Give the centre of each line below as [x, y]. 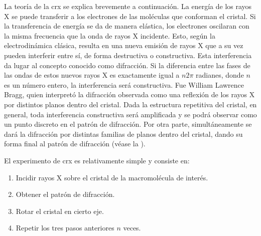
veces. [132, 228]
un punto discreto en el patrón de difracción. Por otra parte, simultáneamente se [128, 124]
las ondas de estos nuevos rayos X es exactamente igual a [92, 75]
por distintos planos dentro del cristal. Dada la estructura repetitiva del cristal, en [130, 104]
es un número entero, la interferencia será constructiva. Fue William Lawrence [124, 84]
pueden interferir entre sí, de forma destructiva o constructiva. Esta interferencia [128, 55]
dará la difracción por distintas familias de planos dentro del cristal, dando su [123, 134]
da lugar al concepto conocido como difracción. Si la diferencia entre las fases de [127, 65]
